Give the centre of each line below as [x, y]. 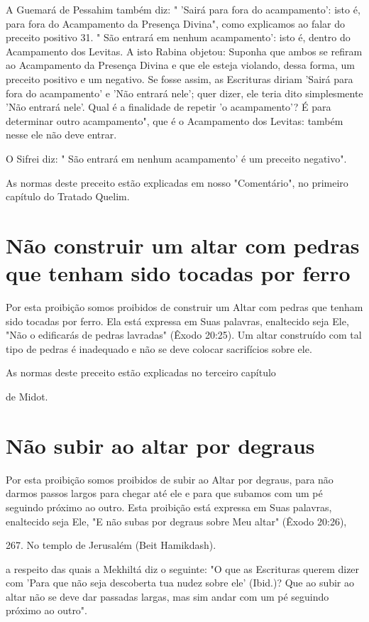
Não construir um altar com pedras [183, 245]
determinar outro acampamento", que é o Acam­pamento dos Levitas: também [175, 120]
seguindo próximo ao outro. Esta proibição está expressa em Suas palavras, [169, 507]
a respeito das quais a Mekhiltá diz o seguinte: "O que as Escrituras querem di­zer [183, 568]
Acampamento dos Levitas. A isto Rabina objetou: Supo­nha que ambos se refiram [184, 51]
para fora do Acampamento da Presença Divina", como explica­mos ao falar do [176, 23]
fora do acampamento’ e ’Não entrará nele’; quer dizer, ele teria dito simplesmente [184, 93]
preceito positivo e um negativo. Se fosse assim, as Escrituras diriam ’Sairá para [180, 78]
